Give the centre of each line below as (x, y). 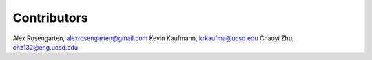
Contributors (51, 18)
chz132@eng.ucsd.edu (45, 47)
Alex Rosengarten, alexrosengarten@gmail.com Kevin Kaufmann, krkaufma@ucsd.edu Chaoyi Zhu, (153, 38)
